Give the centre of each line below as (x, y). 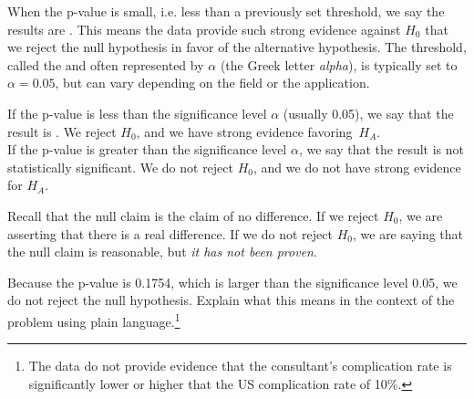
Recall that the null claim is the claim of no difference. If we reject (193, 215)
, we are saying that (408, 233)
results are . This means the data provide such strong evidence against (204, 29)
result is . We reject (62, 131)
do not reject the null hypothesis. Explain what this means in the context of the (231, 300)
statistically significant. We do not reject (120, 167)
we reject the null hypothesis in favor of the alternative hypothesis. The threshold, (237, 47)
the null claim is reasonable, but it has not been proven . (162, 252)
